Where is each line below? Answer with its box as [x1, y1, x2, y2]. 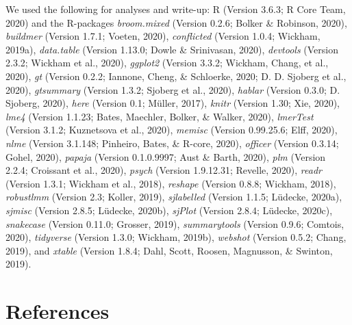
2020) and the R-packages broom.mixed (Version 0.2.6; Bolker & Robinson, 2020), [5, 15, 347, 29]
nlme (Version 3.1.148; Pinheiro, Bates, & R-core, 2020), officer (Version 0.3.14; [5, 135, 339, 150]
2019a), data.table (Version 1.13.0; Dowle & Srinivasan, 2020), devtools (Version [5, 42, 339, 56]
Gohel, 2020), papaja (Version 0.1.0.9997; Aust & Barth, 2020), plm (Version [5, 149, 326, 164]
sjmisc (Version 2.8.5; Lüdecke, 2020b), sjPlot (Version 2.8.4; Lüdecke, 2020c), [5, 203, 333, 217]
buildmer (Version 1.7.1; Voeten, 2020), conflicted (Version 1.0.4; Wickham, [5, 29, 320, 43]
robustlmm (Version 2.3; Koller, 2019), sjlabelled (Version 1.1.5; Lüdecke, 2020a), [5, 190, 342, 204]
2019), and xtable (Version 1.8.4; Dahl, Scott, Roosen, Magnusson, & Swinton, [5, 243, 333, 257]
